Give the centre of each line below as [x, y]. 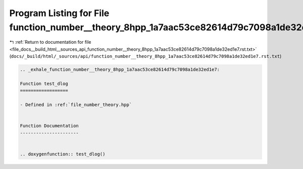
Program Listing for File [59, 13]
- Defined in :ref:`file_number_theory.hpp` [76, 105]
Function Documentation [49, 126]
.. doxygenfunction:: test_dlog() [63, 154]
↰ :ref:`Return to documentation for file [50, 42]
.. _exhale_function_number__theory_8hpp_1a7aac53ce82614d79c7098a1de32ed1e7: [120, 70]
